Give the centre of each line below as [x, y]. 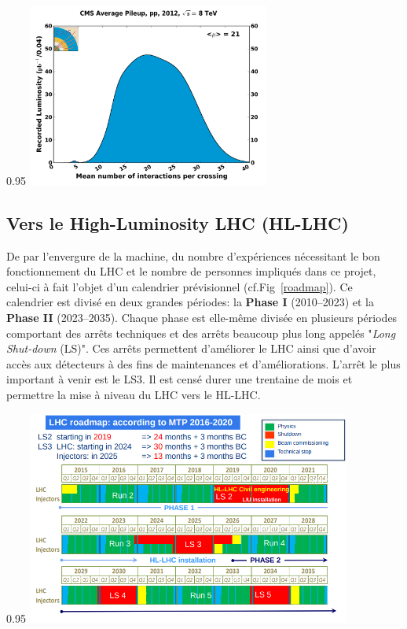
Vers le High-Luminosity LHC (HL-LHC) [178, 222]
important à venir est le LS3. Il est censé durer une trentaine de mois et [180, 379]
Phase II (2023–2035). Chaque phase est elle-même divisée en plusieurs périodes [202, 317]
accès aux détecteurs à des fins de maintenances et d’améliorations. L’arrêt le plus [203, 363]
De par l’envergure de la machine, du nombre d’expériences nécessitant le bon [193, 255]
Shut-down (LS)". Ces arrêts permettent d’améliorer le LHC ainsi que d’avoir [191, 348]
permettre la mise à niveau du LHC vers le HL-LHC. [134, 394]
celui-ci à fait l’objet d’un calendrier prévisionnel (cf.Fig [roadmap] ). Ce [180, 286]
